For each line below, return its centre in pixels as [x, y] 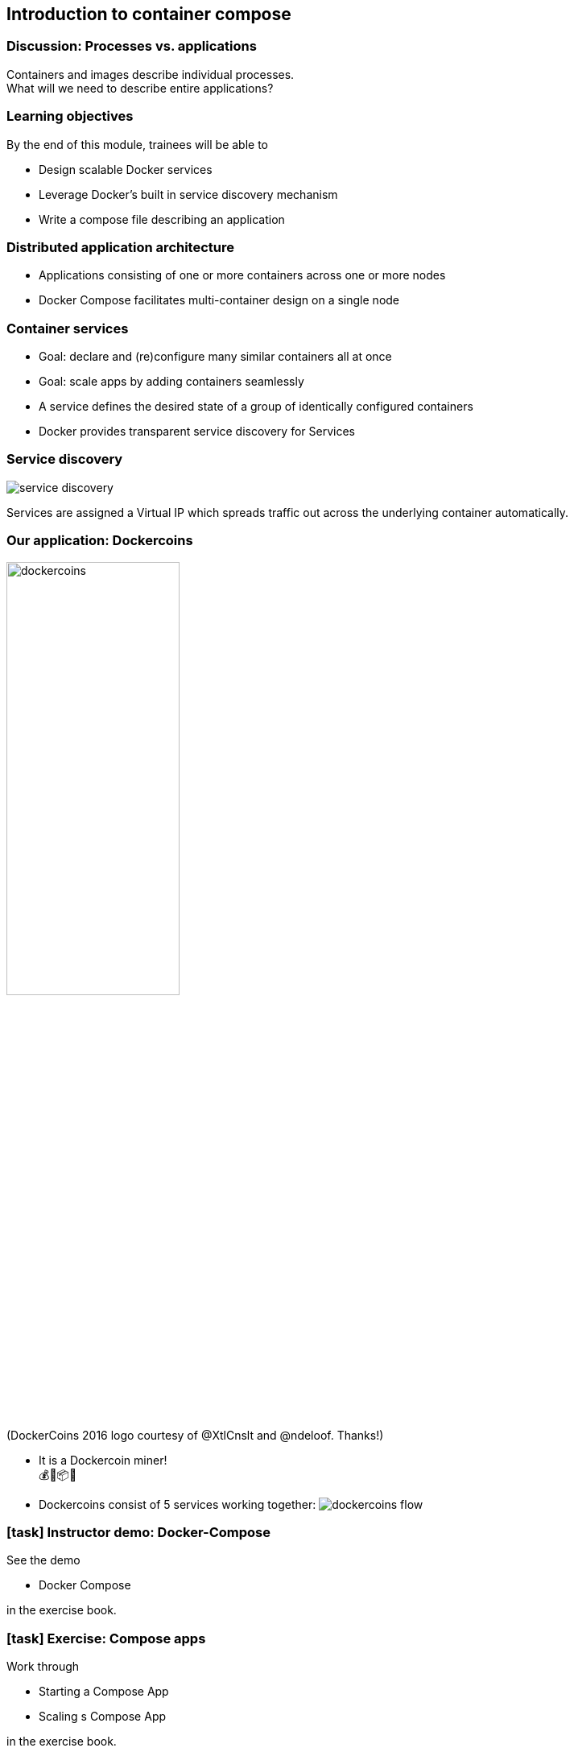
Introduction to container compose [149, 14]
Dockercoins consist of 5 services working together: [178, 1504]
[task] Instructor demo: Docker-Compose [138, 1532]
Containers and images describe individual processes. [151, 74]
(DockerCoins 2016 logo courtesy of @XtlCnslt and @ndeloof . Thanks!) [195, 1435]
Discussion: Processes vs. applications [132, 46]
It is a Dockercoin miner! [103, 1460]
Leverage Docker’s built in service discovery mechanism [188, 194]
